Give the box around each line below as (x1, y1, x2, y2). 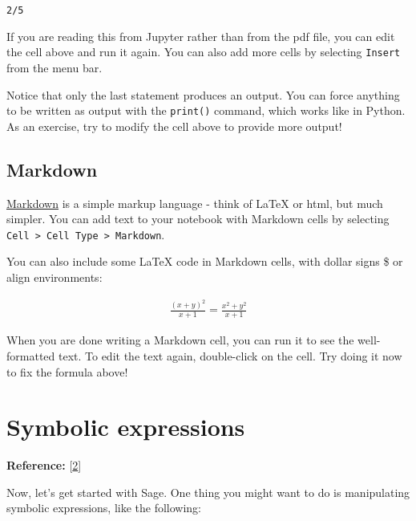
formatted (6, 347, 55, 364)
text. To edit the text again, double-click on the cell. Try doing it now (58, 347, 402, 364)
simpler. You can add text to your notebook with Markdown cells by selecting (6, 210, 390, 227)
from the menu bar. (6, 59, 103, 75)
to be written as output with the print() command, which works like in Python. (6, 102, 406, 119)
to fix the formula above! (6, 363, 128, 380)
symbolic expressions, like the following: (6, 499, 202, 516)
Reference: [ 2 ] (6, 457, 82, 474)
